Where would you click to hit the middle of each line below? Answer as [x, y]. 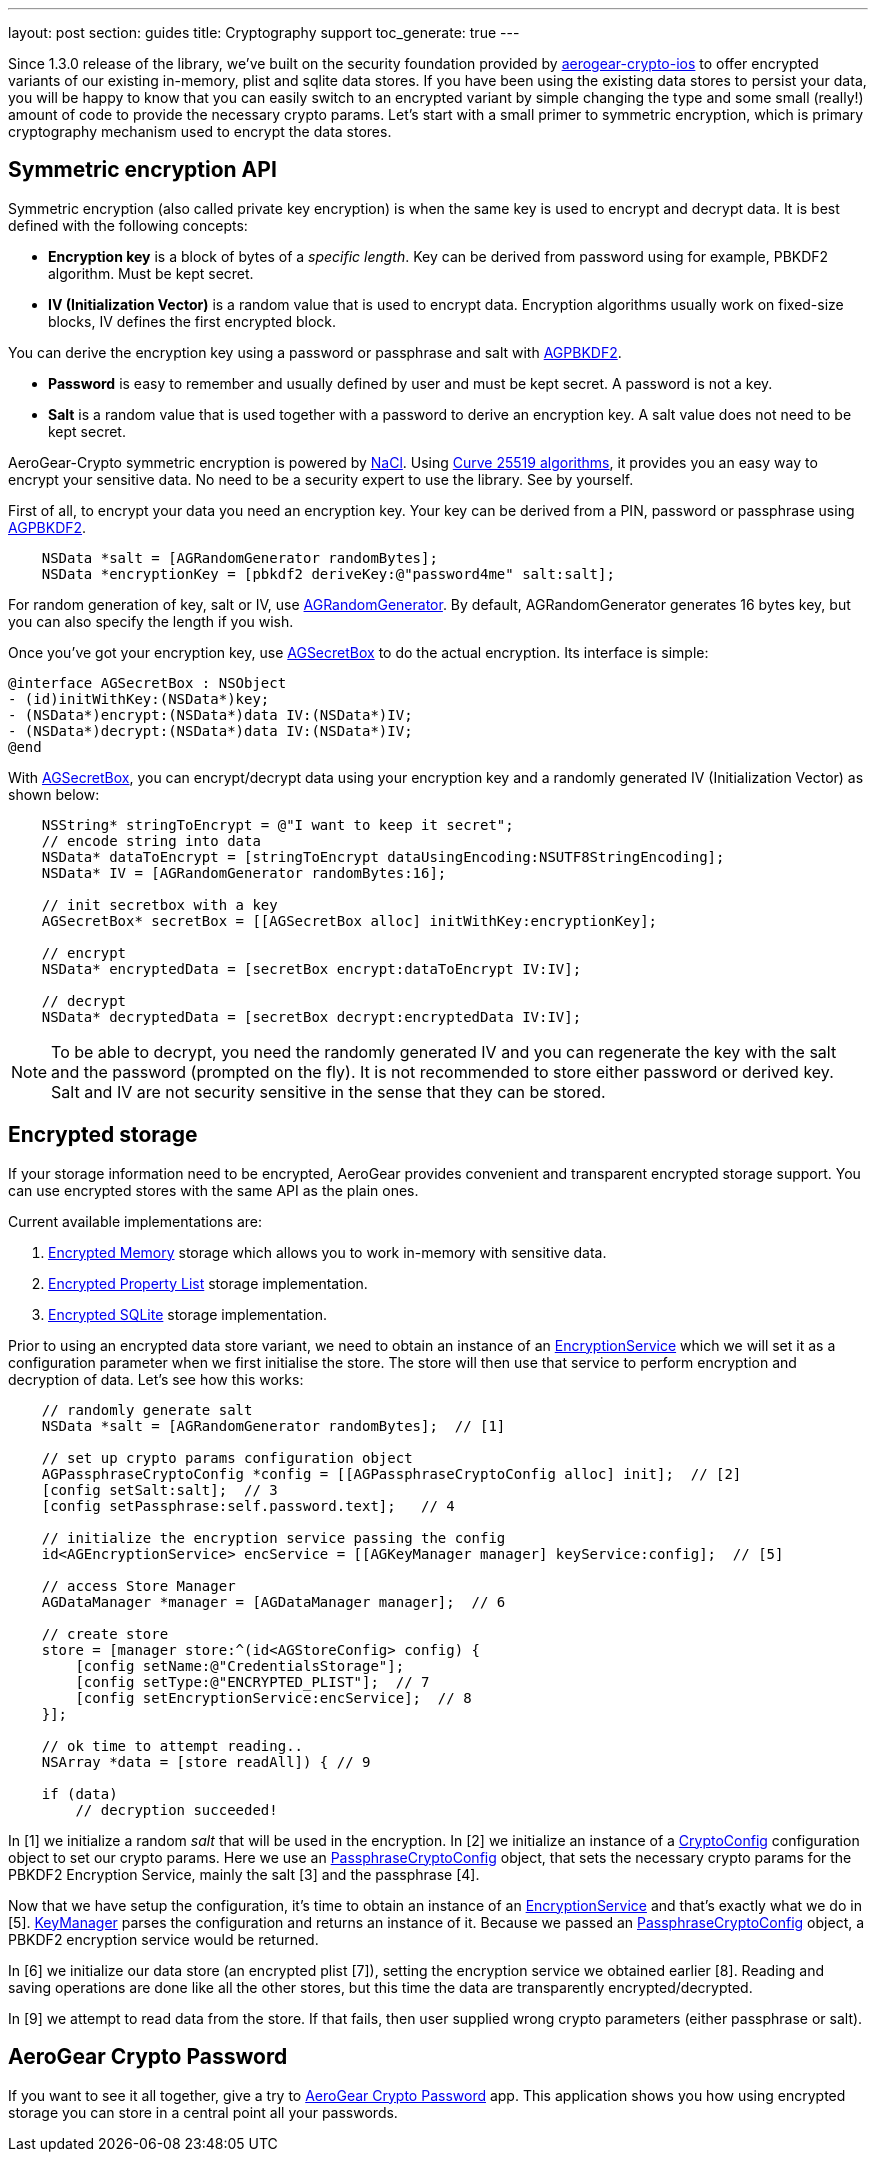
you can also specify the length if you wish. [151, 621]
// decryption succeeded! [176, 1809]
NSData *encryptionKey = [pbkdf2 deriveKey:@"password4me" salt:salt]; [328, 573]
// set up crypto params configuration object [227, 1457]
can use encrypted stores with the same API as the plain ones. [213, 1190]
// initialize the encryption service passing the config [273, 1537]
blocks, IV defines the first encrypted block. [192, 321]
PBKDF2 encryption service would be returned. [163, 1939]
